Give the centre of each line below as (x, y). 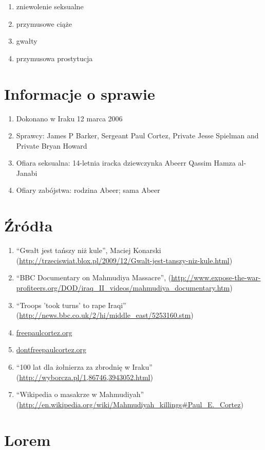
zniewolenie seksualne (50, 6)
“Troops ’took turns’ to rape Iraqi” (71, 305)
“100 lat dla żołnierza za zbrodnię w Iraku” (84, 366)
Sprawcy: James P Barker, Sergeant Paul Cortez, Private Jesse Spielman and (137, 136)
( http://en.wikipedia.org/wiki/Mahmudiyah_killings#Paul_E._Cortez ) (130, 404)
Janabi (27, 173)
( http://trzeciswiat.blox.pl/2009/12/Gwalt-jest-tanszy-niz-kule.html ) (124, 260)
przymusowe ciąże (44, 23)
